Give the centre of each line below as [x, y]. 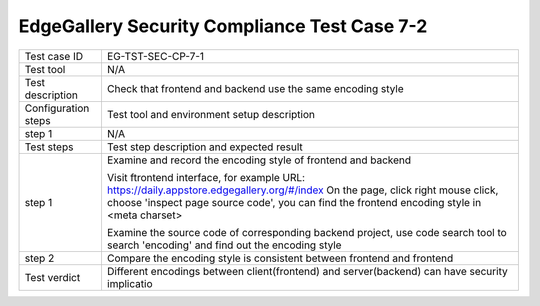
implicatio [129, 283]
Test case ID [54, 56]
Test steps [49, 147]
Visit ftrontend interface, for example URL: [205, 177]
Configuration [57, 108]
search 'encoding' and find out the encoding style [224, 245]
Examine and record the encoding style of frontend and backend [259, 160]
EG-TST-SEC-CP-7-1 [155, 56]
